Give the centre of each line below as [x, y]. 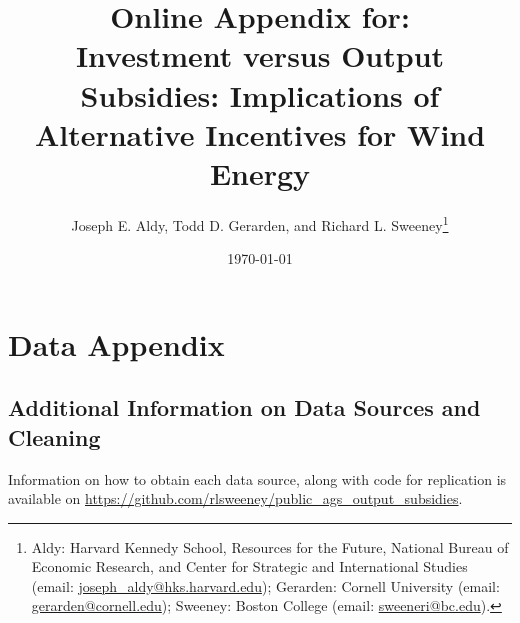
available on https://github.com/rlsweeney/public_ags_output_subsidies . [235, 498]
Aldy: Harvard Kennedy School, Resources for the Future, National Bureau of [270, 546]
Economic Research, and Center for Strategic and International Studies [249, 566]
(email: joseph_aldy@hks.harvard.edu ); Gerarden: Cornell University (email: [265, 585]
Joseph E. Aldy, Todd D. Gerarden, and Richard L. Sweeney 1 [260, 223]
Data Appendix [116, 343]
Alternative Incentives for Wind [260, 133]
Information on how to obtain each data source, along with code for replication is [257, 478]
